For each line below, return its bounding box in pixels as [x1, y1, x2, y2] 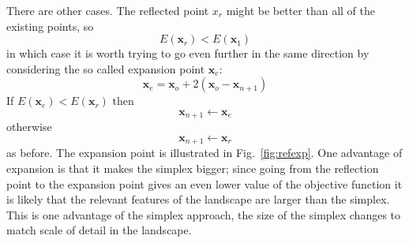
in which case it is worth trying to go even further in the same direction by [6, 45, 370, 62]
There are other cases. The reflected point [6, 2, 209, 18]
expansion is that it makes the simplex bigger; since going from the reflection [6, 160, 379, 177]
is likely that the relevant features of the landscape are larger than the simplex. [6, 191, 390, 207]
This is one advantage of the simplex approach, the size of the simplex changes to [6, 206, 400, 222]
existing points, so [6, 17, 94, 34]
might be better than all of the [226, 2, 375, 18]
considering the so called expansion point [6, 60, 205, 77]
